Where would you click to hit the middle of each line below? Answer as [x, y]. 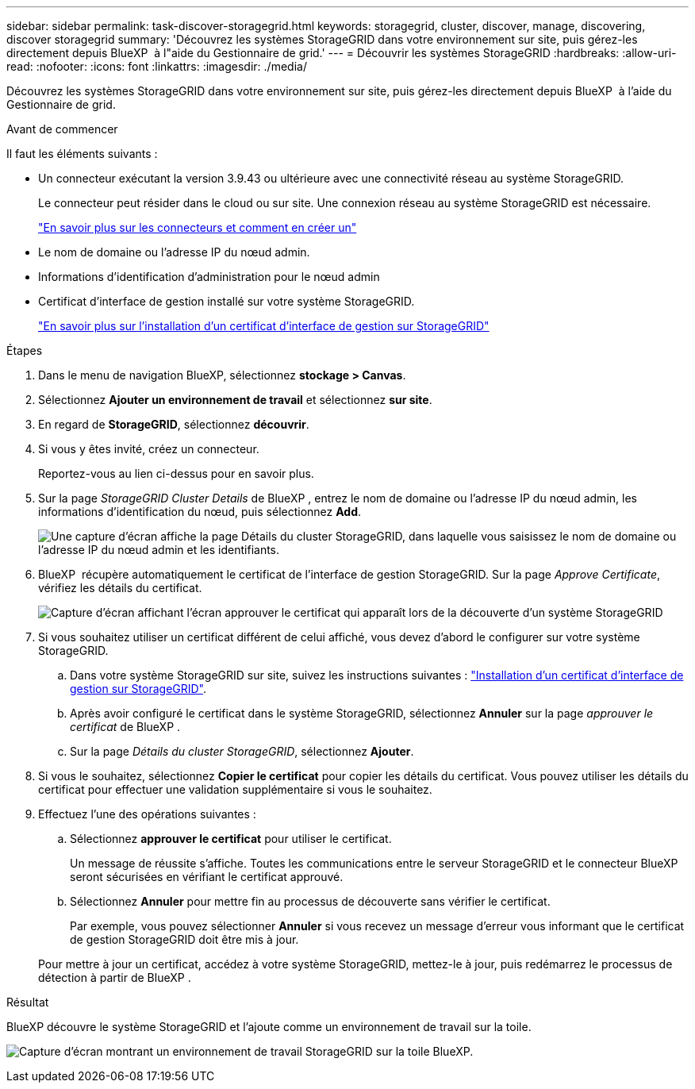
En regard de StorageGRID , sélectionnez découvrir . [174, 424]
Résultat [28, 1002]
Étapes [25, 350]
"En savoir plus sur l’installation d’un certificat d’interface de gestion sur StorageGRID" [264, 326]
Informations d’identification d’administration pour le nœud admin [209, 277]
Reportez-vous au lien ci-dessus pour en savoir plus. [176, 473]
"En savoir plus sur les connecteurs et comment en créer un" [198, 227]
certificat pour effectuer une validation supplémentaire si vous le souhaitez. [235, 789]
